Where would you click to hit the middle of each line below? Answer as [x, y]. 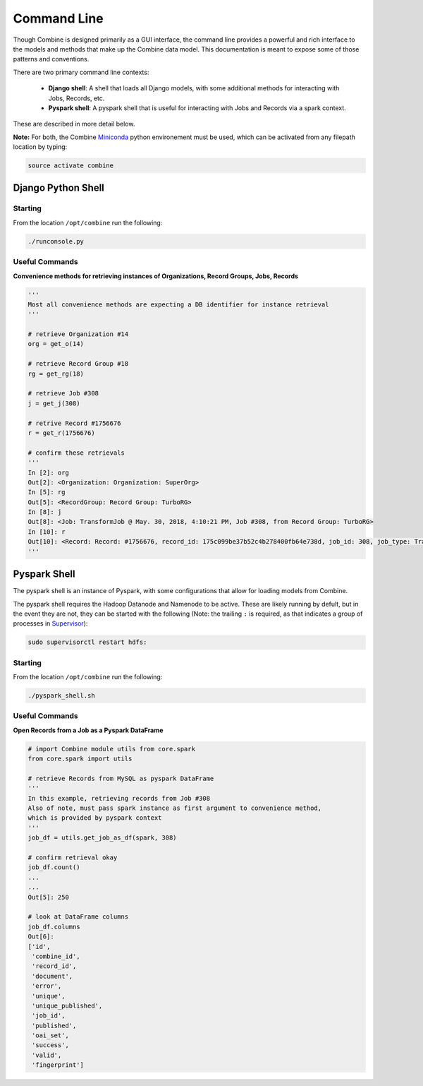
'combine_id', [56, 956]
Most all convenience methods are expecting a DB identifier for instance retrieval [178, 304]
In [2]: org [49, 472]
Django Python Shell [59, 188]
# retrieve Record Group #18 [78, 364]
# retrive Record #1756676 [74, 423]
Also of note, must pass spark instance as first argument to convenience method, [175, 808]
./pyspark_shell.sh [61, 696]
